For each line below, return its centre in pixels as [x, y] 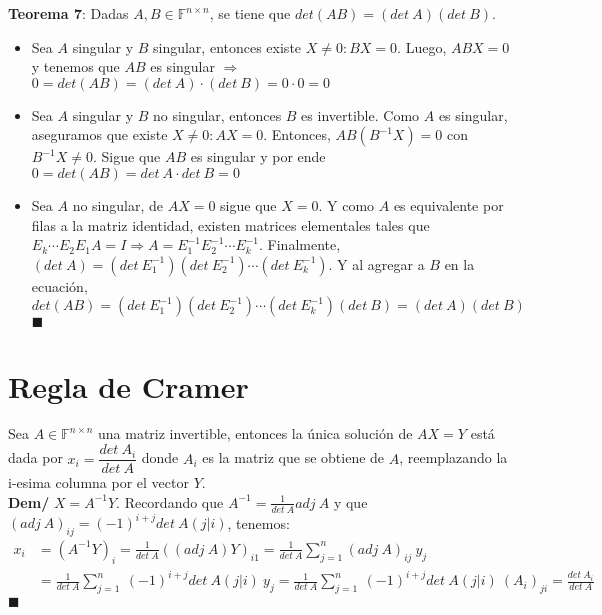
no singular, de [117, 204]
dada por [35, 457]
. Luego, [422, 46]
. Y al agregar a [376, 263]
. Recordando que [170, 501]
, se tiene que [250, 13]
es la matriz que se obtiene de [293, 457]
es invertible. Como [360, 114]
